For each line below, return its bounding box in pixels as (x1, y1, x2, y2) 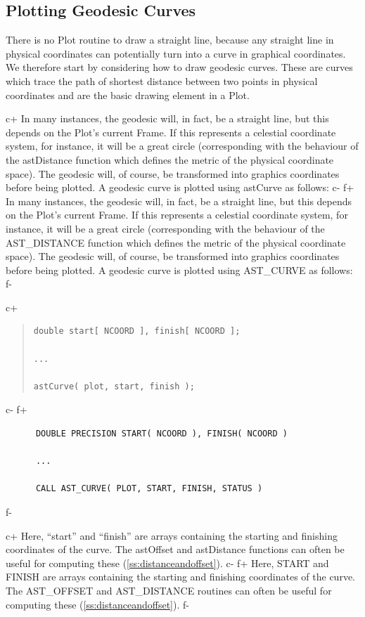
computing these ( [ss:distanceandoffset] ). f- (6, 597, 189, 611)
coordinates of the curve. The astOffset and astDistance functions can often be (6, 542, 345, 557)
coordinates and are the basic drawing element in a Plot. (6, 87, 250, 102)
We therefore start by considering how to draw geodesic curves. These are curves (6, 60, 353, 74)
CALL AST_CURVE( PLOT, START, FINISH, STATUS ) (35, 483, 263, 494)
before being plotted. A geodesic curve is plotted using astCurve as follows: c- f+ (6, 180, 354, 195)
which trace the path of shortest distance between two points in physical (6, 73, 318, 88)
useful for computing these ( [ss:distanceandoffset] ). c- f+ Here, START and (6, 555, 329, 570)
